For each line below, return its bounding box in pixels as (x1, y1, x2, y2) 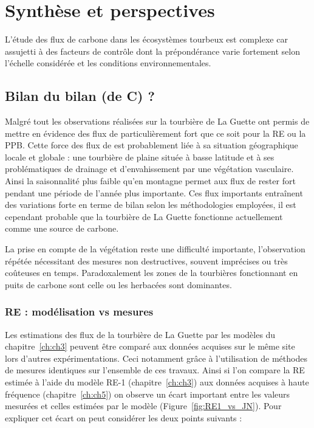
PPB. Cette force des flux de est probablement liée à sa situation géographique (5, 139, 298, 151)
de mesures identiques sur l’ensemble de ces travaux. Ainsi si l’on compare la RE (5, 364, 305, 376)
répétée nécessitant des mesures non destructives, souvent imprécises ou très (5, 254, 288, 267)
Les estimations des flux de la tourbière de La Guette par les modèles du (5, 328, 276, 340)
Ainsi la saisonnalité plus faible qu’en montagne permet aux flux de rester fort (5, 174, 296, 187)
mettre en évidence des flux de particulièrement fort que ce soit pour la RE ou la (5, 126, 306, 139)
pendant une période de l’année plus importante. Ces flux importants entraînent (5, 186, 303, 199)
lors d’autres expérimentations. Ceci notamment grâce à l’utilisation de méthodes (5, 351, 307, 364)
